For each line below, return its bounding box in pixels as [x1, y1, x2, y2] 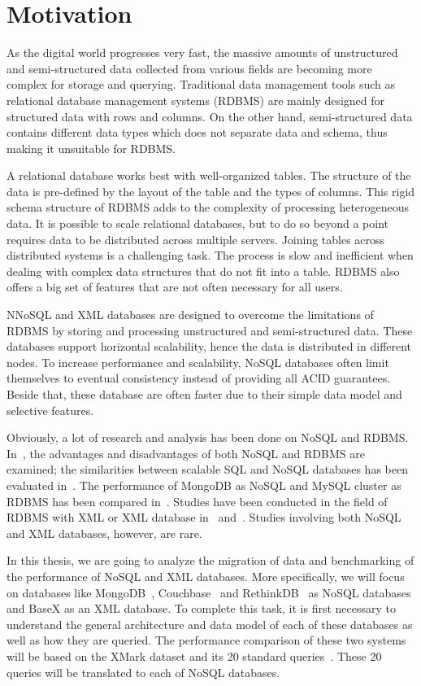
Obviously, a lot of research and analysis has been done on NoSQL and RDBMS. [7, 429, 409, 446]
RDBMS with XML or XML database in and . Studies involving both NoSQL [7, 509, 401, 526]
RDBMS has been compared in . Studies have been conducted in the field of [7, 492, 388, 509]
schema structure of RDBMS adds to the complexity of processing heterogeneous [7, 199, 410, 216]
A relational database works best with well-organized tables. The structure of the [7, 167, 411, 184]
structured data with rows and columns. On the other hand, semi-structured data [7, 107, 413, 125]
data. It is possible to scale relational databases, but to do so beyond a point [7, 215, 388, 232]
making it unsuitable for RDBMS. [7, 139, 176, 156]
